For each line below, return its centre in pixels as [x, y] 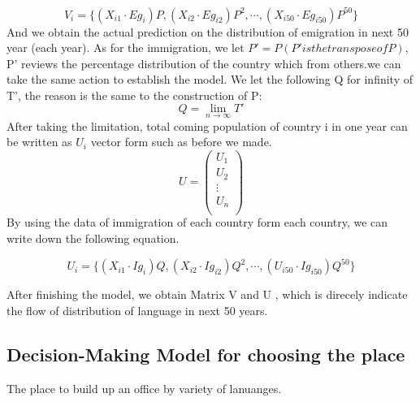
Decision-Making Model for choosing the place [206, 354]
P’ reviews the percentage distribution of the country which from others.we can [204, 63]
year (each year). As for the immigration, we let [126, 48]
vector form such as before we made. [181, 142]
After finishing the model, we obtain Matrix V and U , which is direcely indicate [207, 294]
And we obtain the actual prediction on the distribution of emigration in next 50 [208, 31]
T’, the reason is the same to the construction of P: [134, 95]
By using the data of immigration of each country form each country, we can [197, 222]
